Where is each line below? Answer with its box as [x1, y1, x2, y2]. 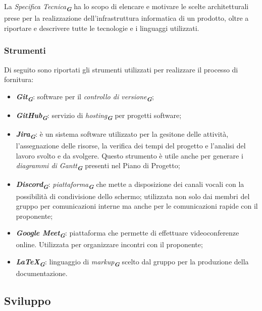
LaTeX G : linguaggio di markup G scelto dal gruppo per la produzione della [16, 256, 249, 268]
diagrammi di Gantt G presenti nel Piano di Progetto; [16, 160, 180, 173]
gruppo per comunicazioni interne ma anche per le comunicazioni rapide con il [16, 201, 258, 211]
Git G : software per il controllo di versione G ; [16, 91, 154, 103]
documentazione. [16, 268, 68, 279]
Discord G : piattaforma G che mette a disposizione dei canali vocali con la [16, 179, 244, 191]
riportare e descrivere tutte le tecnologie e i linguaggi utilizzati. [4, 22, 199, 33]
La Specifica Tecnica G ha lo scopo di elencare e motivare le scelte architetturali [4, 1, 249, 13]
